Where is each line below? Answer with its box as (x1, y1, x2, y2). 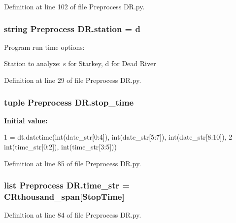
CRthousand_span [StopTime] (4, 190, 125, 203)
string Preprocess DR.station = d (4, 22, 140, 35)
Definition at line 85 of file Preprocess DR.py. (4, 158, 141, 168)
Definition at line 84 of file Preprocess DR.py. (4, 210, 141, 220)
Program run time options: (4, 41, 85, 52)
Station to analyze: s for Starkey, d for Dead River (4, 58, 156, 69)
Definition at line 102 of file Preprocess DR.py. (4, 1, 145, 11)
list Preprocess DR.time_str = (4, 179, 130, 191)
